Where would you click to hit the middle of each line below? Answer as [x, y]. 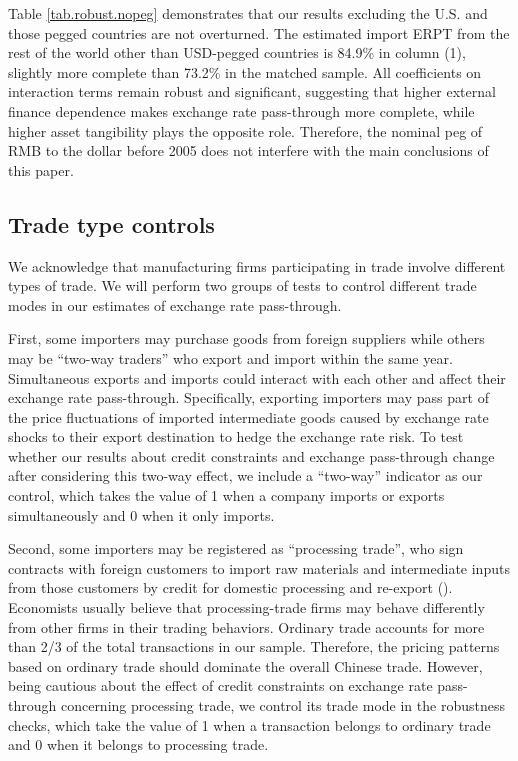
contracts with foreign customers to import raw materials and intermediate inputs [259, 567]
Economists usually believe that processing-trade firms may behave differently [246, 607]
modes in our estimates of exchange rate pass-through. [175, 304]
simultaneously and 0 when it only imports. [141, 514]
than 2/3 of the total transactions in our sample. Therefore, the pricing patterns [254, 646]
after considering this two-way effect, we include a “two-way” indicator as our [245, 475]
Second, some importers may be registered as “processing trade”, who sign [236, 548]
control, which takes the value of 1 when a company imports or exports [226, 495]
